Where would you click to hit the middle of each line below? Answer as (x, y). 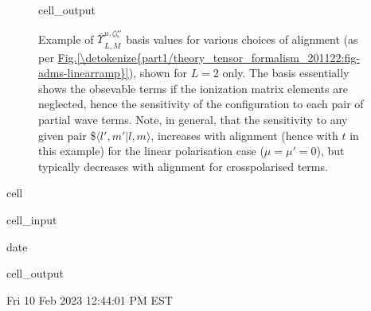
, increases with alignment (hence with (244, 135)
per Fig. (58, 57)
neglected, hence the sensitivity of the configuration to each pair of (201, 104)
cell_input (32, 219)
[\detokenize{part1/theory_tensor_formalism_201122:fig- (218, 57)
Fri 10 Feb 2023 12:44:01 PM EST (90, 299)
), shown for (158, 73)
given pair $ (67, 135)
